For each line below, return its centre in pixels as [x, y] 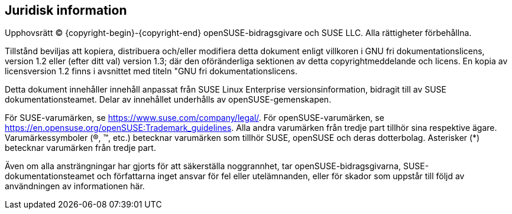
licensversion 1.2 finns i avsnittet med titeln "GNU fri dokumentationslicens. [151, 71]
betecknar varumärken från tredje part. [80, 148]
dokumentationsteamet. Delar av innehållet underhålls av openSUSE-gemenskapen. [168, 100]
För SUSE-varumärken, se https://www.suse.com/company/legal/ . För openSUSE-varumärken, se [195, 118]
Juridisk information [66, 10]
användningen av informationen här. [75, 186]
